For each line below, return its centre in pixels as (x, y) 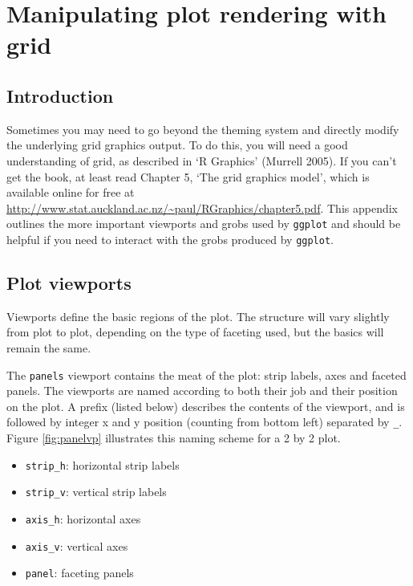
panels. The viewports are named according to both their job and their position (202, 391)
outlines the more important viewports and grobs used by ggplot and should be (204, 224)
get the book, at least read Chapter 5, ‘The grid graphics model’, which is (188, 176)
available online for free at (71, 192)
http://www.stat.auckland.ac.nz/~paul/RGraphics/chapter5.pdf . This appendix (202, 208)
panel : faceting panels (79, 573)
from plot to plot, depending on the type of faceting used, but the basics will (195, 332)
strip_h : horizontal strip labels (102, 464)
